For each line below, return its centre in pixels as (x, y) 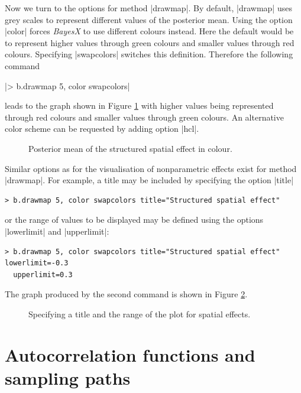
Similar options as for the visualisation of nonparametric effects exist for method (151, 168)
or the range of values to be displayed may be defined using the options (134, 220)
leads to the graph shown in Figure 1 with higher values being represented (139, 105)
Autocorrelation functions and (130, 354)
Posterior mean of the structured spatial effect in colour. (130, 148)
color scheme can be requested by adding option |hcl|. (102, 129)
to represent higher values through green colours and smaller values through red (150, 42)
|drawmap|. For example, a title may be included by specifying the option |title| (149, 180)
